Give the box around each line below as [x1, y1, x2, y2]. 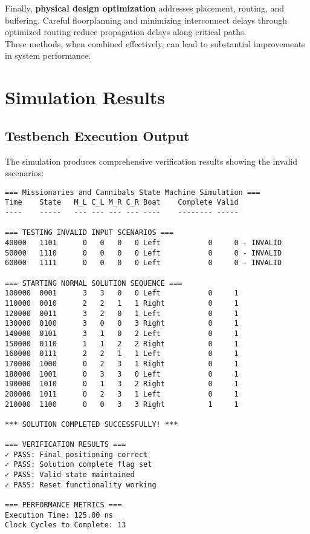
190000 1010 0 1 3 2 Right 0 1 [5, 380, 239, 389]
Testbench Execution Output [5, 126, 190, 145]
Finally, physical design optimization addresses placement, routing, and [5, 2, 285, 14]
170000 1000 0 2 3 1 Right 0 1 [5, 359, 239, 368]
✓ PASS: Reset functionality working [5, 480, 157, 489]
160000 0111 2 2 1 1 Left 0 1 [5, 349, 239, 358]
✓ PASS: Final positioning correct [5, 450, 148, 459]
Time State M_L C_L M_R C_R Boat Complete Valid [5, 198, 239, 207]
